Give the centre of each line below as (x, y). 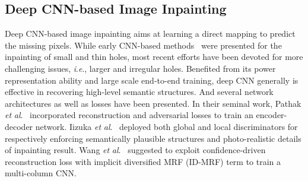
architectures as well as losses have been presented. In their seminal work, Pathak (153, 103)
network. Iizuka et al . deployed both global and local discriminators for (166, 126)
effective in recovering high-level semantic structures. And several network (139, 92)
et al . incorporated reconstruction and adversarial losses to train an (129, 115)
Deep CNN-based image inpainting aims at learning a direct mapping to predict (150, 34)
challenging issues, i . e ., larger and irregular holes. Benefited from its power (140, 68)
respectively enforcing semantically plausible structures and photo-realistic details (153, 138)
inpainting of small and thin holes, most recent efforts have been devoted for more (154, 57)
